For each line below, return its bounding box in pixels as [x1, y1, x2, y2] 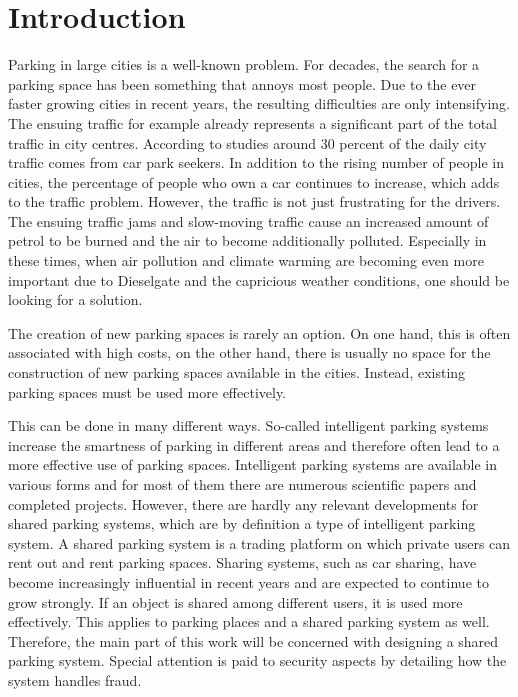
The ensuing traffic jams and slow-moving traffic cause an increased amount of [8, 210, 489, 231]
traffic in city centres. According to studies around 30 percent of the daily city [8, 132, 487, 153]
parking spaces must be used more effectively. [8, 381, 287, 402]
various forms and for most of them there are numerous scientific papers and [8, 474, 477, 494]
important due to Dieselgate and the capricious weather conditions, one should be [8, 269, 510, 290]
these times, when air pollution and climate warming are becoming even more [8, 250, 484, 271]
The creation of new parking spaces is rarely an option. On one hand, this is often [8, 322, 511, 343]
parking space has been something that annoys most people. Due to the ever [8, 73, 477, 94]
